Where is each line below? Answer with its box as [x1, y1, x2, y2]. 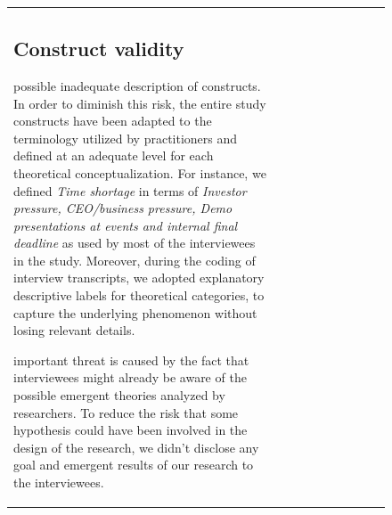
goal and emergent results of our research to [13, 455, 254, 474]
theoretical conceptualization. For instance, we [13, 163, 266, 182]
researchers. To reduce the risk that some [13, 403, 239, 421]
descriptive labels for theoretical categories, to [13, 286, 265, 305]
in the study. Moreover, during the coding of [13, 250, 256, 269]
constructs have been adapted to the [13, 111, 212, 130]
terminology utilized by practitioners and [13, 128, 238, 147]
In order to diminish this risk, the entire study [13, 94, 266, 112]
